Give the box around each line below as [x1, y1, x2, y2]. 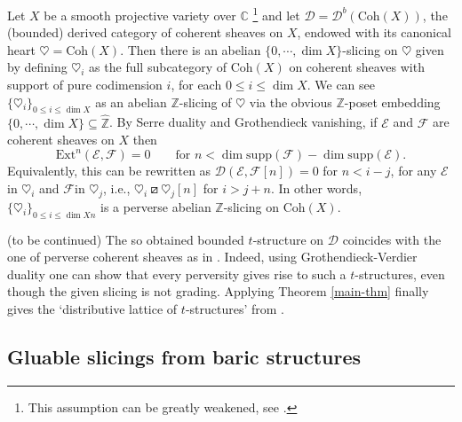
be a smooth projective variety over [44, 5, 236, 24]
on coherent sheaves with [289, 58, 425, 76]
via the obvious [249, 92, 332, 111]
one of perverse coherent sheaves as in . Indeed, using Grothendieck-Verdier [7, 247, 418, 266]
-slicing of [179, 92, 232, 111]
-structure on [252, 230, 324, 248]
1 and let [252, 4, 300, 24]
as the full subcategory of [89, 58, 227, 76]
